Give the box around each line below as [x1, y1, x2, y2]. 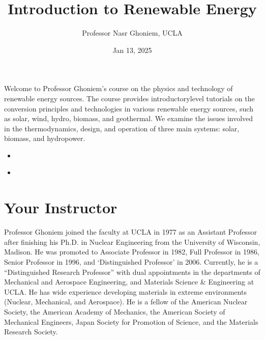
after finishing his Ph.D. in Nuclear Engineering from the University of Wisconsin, [4, 236, 260, 247]
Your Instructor [4, 197, 117, 218]
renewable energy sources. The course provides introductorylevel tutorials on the [4, 93, 255, 103]
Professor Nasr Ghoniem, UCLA [82, 27, 183, 38]
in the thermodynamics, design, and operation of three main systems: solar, [4, 123, 240, 133]
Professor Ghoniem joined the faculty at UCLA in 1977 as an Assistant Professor [4, 226, 257, 237]
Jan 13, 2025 [112, 44, 152, 55]
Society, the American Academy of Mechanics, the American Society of [4, 306, 225, 317]
